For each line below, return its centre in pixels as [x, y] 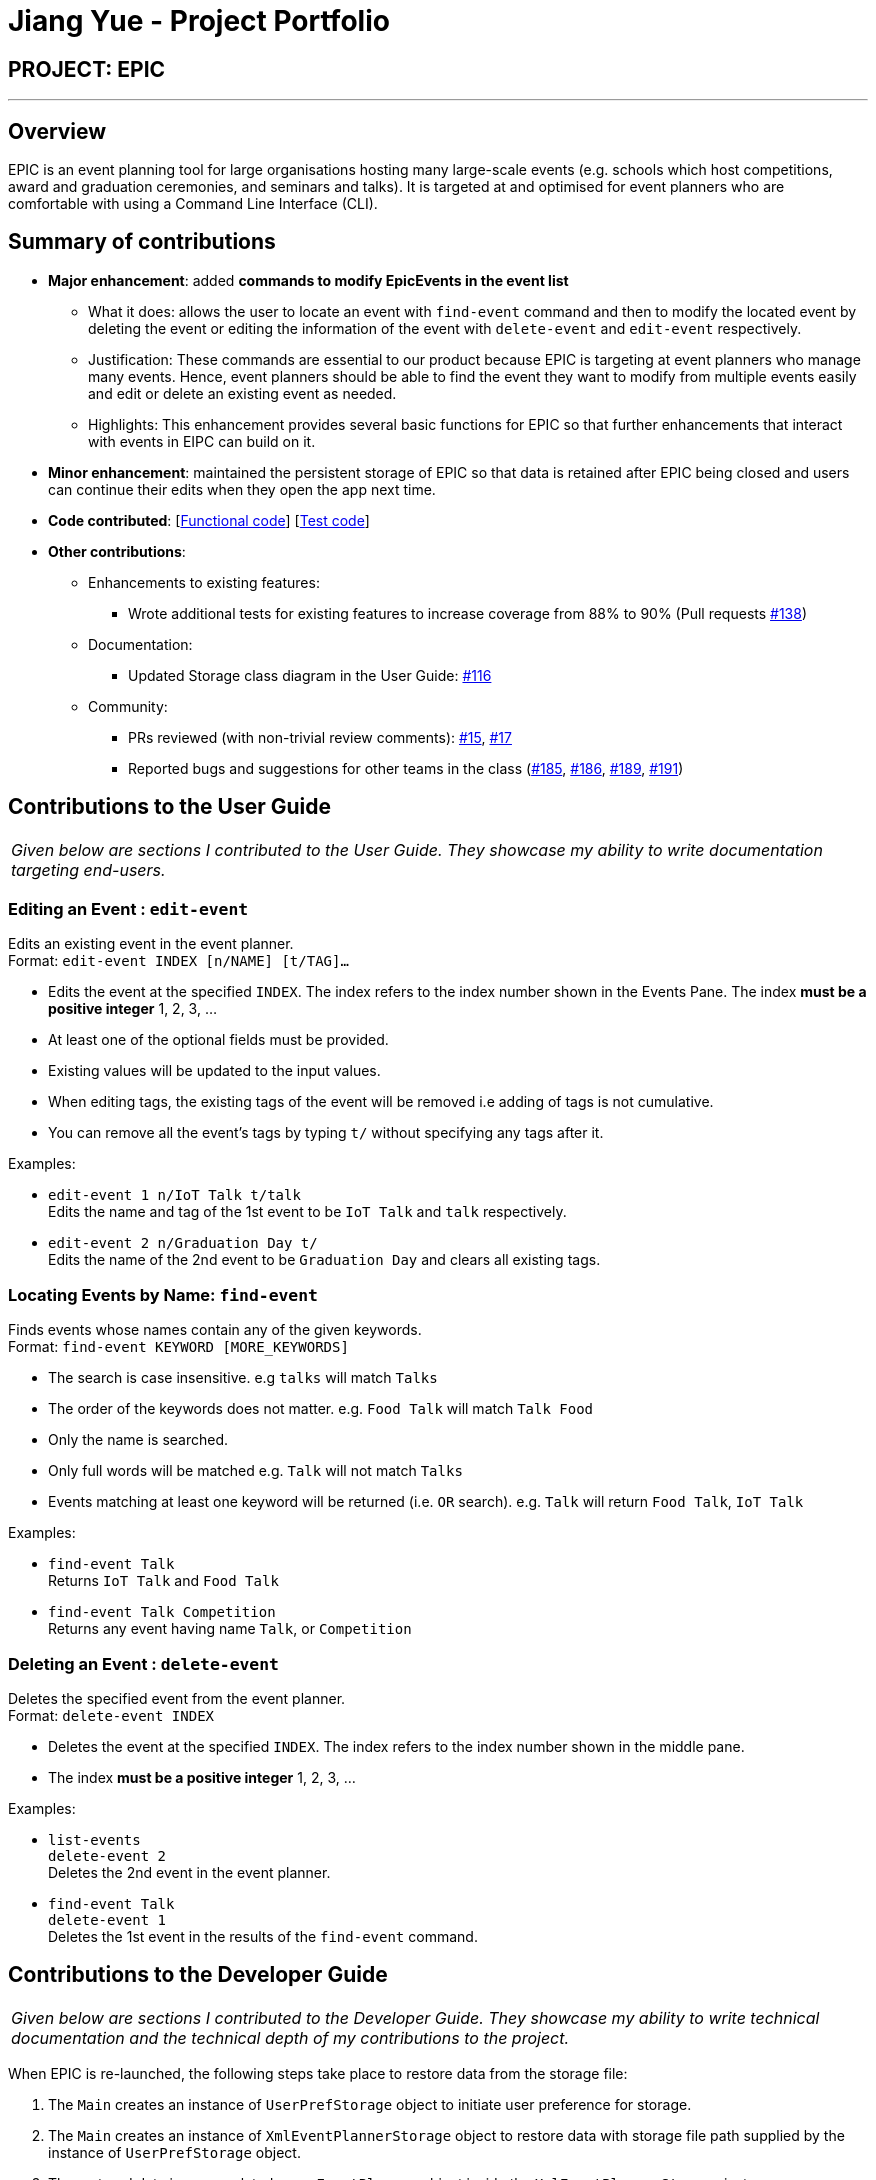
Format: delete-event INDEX [111, 1715]
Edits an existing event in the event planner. [151, 944]
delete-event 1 [107, 1919]
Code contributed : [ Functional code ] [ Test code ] [209, 520]
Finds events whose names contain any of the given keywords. [215, 1330]
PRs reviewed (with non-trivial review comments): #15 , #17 [320, 737]
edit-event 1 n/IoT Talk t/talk [174, 1195]
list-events [94, 1839]
